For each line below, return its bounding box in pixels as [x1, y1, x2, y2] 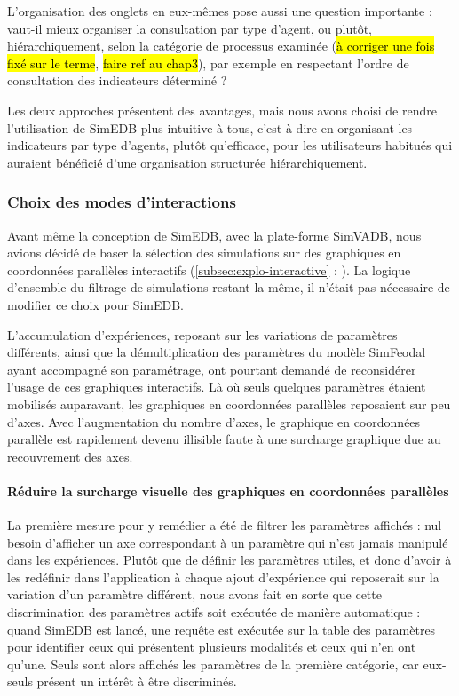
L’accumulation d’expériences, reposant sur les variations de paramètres [7, 325, 398, 344]
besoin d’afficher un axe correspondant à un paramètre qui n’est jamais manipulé [7, 533, 448, 551]
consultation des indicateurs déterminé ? [7, 71, 227, 90]
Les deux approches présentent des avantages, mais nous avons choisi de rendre [7, 100, 437, 119]
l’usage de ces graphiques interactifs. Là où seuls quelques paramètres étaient [7, 377, 426, 396]
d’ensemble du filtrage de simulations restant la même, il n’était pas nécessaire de [7, 278, 450, 297]
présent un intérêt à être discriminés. [36, 672, 237, 691]
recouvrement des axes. [7, 447, 133, 465]
